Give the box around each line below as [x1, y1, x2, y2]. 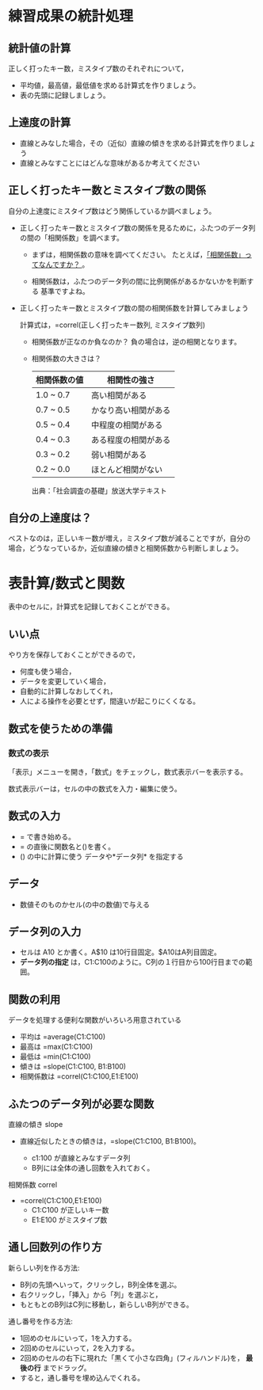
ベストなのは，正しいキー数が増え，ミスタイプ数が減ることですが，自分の [8, 534, 251, 543]
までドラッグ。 [42, 1363, 91, 1373]
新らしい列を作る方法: [8, 1262, 81, 1272]
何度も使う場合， [19, 667, 76, 676]
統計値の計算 [8, 41, 71, 55]
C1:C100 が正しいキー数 [31, 1205, 109, 1214]
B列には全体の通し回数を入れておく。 [31, 1163, 154, 1172]
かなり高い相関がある [90, 405, 171, 416]
